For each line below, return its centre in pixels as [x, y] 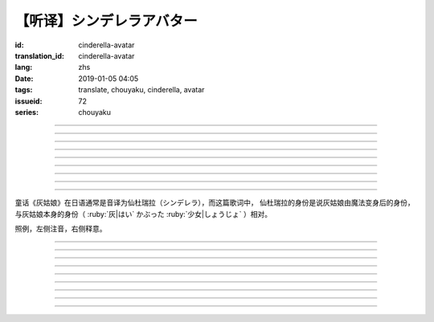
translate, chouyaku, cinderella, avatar [141, 90]
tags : [24, 90]
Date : [24, 78]
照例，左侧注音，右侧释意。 [61, 229]
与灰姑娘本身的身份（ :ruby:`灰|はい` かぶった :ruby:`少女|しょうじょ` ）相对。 [143, 214]
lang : [24, 67]
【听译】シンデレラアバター [106, 21]
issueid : [29, 101]
